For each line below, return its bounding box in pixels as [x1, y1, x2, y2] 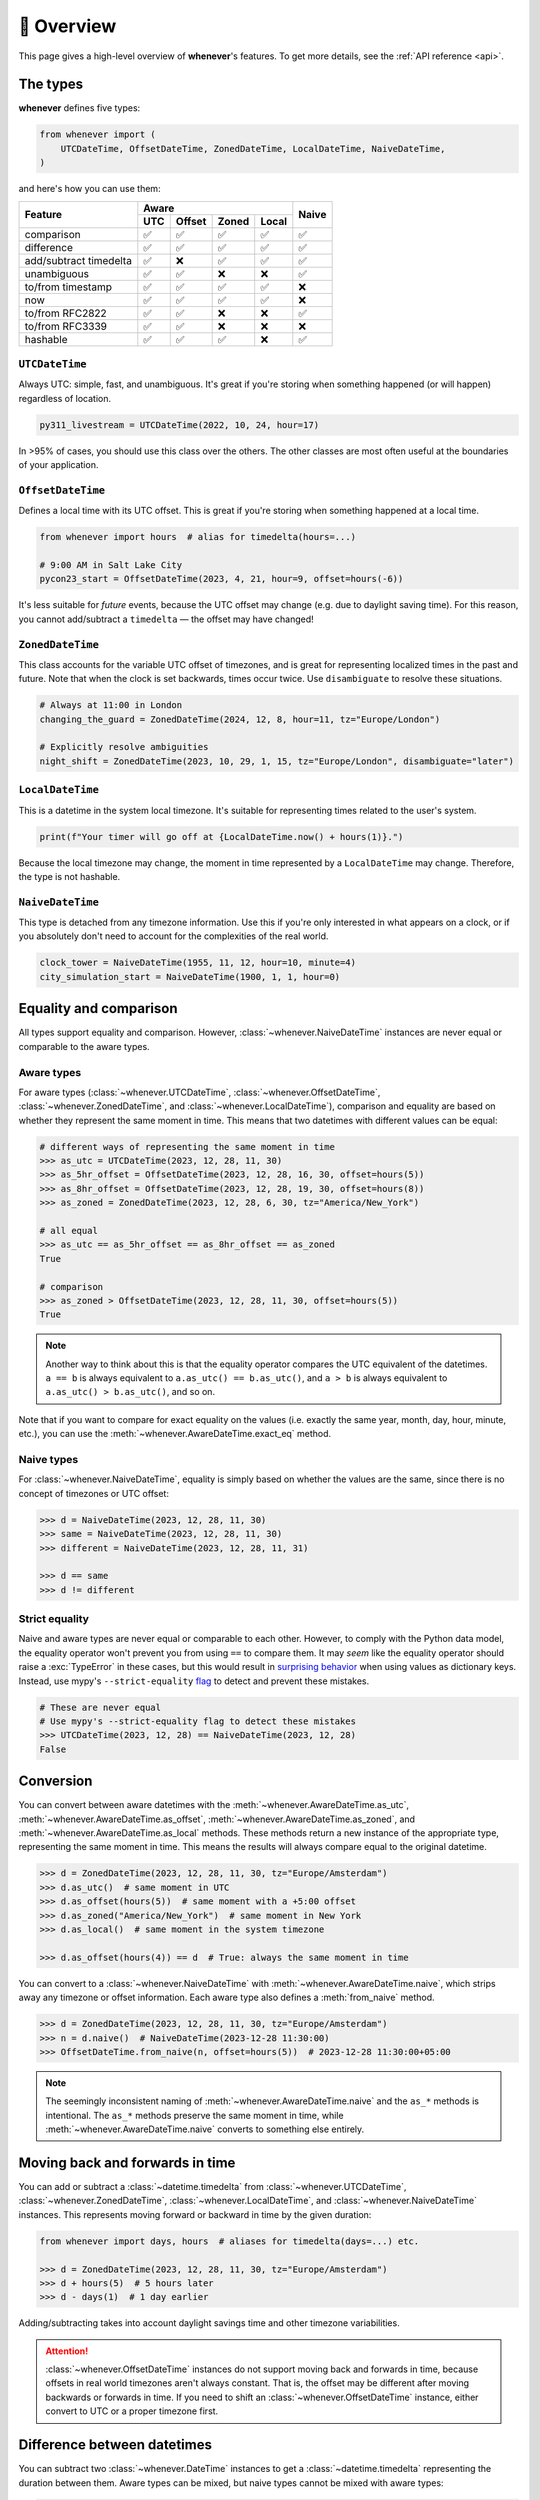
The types [18, 76, 84, 93]
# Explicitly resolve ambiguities [39, 741, 209, 753]
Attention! [45, 2345, 89, 2357]
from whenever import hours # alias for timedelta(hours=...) [39, 531, 357, 543]
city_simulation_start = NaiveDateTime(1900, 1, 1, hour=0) [39, 971, 341, 982]
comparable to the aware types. [18, 1040, 150, 1052]
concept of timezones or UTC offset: [18, 1487, 170, 1499]
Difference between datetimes [18, 2436, 212, 2454]
